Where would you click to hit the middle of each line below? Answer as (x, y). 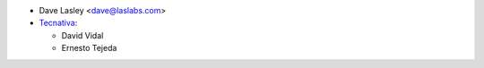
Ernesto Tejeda (89, 48)
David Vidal (82, 35)
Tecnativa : (58, 23)
